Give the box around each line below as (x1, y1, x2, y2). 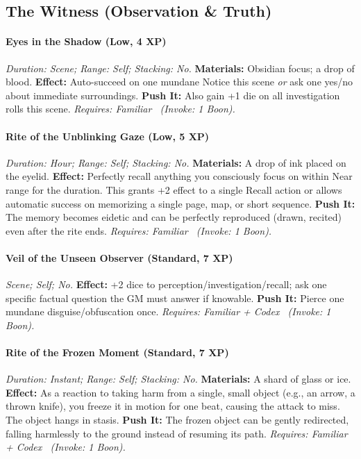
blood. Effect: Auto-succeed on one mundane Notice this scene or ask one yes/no (6, 74, 353, 89)
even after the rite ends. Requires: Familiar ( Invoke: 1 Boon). (6, 223, 272, 237)
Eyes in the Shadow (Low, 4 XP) (6, 34, 167, 49)
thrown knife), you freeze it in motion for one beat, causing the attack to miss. (6, 399, 340, 413)
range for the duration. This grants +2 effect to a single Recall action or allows (6, 182, 342, 197)
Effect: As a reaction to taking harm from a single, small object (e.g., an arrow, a (6, 385, 355, 399)
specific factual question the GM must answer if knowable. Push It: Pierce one (6, 290, 344, 305)
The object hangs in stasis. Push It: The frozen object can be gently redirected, (6, 412, 349, 427)
